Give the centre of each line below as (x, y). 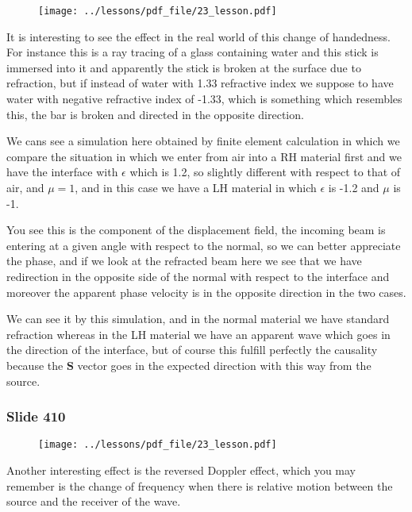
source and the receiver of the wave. (94, 501)
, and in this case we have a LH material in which (196, 187)
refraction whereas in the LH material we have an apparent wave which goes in (198, 334)
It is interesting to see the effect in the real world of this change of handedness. (198, 36)
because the (35, 365)
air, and (25, 187)
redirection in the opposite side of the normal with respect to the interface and (198, 276)
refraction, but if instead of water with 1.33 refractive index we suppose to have (200, 83)
